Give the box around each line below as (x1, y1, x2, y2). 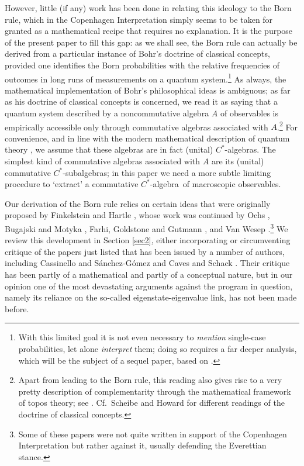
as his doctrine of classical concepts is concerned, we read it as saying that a (5, 95, 278, 108)
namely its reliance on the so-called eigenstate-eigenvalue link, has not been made (5, 291, 297, 303)
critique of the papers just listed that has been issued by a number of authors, (5, 245, 285, 257)
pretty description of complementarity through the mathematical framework (18, 385, 291, 397)
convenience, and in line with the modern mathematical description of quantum (5, 132, 290, 144)
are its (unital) (211, 155, 264, 167)
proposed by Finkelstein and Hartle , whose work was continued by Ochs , (5, 209, 270, 221)
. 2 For (277, 119, 298, 133)
